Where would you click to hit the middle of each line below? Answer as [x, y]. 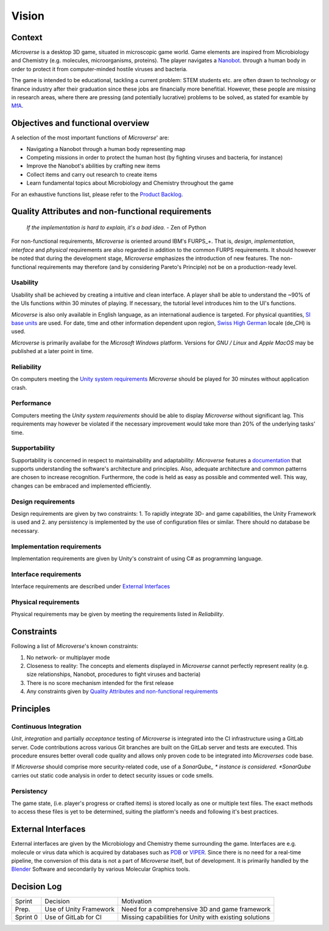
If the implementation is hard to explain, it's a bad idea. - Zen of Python [116, 228]
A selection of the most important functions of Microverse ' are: [90, 138]
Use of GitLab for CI [73, 918]
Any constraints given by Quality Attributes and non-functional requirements [122, 692]
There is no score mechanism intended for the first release [100, 683]
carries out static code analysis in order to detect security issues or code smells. [112, 775]
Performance [31, 403]
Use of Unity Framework [80, 909]
